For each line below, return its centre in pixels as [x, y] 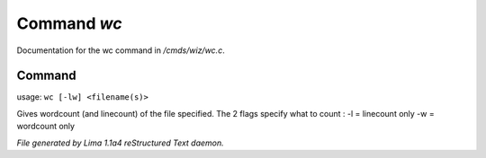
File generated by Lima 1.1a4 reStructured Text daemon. [120, 143]
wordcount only [46, 127]
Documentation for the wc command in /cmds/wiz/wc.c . [121, 50]
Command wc [69, 23]
